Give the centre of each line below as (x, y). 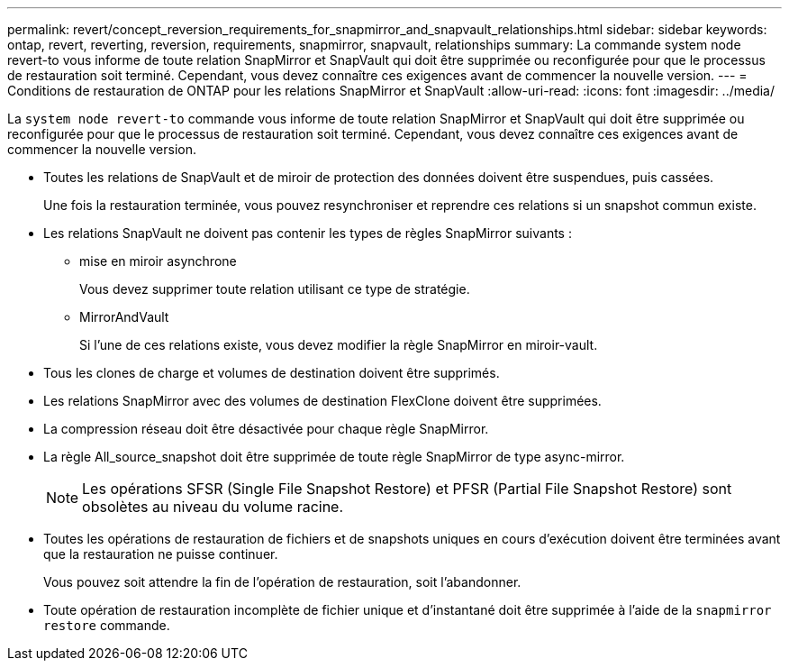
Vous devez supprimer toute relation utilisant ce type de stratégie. (275, 289)
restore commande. (107, 625)
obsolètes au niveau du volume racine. (213, 507)
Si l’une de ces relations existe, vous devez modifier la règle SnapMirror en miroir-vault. (339, 345)
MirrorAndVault (124, 317)
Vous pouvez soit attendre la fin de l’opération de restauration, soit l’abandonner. (282, 582)
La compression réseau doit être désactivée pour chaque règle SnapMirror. (266, 429)
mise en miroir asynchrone (158, 261)
